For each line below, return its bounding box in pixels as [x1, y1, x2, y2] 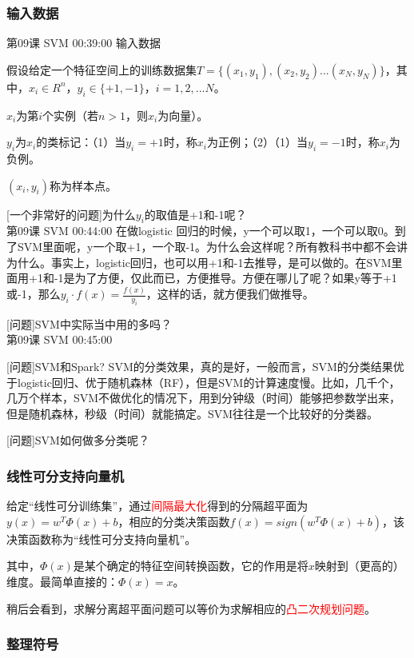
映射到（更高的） [314, 557, 404, 574]
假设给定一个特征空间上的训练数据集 [6, 61, 197, 78]
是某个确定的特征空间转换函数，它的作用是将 [73, 557, 309, 574]
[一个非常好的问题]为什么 [6, 205, 136, 222]
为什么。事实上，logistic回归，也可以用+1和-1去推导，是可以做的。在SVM [6, 253, 392, 270]
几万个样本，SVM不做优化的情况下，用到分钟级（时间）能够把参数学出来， [6, 389, 401, 406]
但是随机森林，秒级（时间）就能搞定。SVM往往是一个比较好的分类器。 [6, 405, 379, 421]
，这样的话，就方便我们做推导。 [145, 285, 314, 302]
